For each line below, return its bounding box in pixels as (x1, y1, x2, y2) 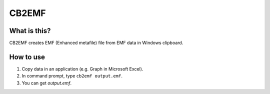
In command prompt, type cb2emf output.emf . (21, 73, 122, 79)
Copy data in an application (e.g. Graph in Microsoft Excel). (21, 65, 143, 72)
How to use (9, 52, 45, 61)
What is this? (9, 26, 51, 35)
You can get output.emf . (21, 80, 72, 86)
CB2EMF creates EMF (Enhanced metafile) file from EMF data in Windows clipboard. (9, 40, 183, 46)
